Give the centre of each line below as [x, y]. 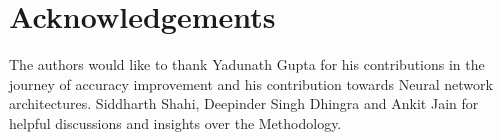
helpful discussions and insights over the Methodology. [175, 122]
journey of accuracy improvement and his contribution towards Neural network [251, 83]
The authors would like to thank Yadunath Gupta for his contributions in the [247, 64]
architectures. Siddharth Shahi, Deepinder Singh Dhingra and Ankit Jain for [244, 103]
